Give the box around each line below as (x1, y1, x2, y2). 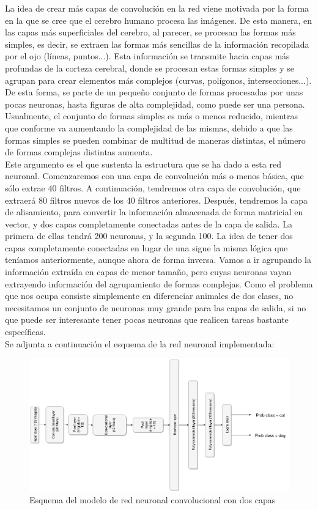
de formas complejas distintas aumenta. (5, 146, 153, 158)
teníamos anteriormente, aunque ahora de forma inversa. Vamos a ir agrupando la (5, 253, 312, 266)
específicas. (5, 325, 46, 338)
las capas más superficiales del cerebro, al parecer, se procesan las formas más (5, 26, 296, 39)
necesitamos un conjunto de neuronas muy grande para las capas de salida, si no (5, 301, 306, 314)
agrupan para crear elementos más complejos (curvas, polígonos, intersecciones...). (5, 73, 312, 86)
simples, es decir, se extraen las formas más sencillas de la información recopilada (5, 37, 309, 50)
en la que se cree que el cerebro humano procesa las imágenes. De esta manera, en (5, 13, 312, 26)
